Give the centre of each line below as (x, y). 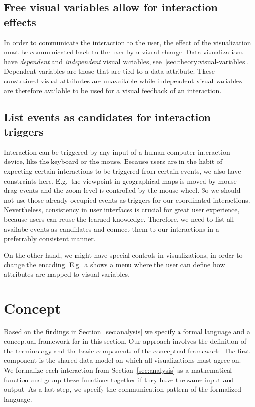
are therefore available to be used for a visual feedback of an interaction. (113, 90)
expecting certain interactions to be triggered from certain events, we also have (123, 171)
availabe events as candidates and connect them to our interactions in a (112, 229)
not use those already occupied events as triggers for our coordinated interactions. (127, 200)
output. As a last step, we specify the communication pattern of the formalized (123, 389)
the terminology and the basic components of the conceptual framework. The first (127, 350)
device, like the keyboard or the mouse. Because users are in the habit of (113, 161)
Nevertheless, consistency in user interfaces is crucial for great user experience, (122, 209)
